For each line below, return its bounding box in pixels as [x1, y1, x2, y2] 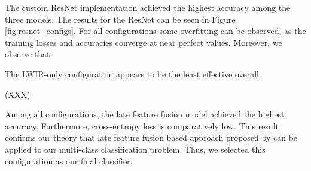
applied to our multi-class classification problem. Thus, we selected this [5, 142, 266, 155]
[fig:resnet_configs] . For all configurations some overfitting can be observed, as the [5, 24, 306, 37]
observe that [5, 48, 50, 60]
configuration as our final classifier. [5, 154, 133, 167]
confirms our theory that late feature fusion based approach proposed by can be [5, 131, 298, 144]
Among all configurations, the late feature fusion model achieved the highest [5, 108, 285, 120]
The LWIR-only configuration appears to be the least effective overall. [5, 67, 261, 80]
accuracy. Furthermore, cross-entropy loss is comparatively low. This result [5, 119, 279, 132]
